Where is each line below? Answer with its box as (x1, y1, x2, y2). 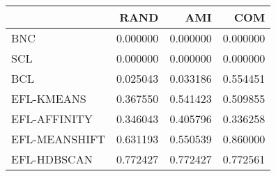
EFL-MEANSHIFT (11, 131, 105, 147)
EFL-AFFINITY (11, 111, 93, 127)
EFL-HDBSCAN (11, 151, 93, 167)
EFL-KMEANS (11, 90, 86, 106)
